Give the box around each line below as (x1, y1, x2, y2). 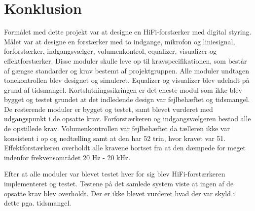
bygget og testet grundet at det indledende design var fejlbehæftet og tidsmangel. (4, 94, 250, 105)
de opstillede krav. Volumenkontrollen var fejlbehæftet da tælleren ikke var (4, 123, 230, 134)
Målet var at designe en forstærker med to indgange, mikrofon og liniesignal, (4, 36, 235, 46)
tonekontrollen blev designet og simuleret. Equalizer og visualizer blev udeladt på (4, 75, 250, 85)
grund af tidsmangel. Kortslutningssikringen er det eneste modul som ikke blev (4, 84, 242, 95)
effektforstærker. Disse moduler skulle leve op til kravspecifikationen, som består (4, 55, 247, 66)
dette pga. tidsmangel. (4, 198, 72, 208)
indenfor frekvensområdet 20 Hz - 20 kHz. (4, 152, 131, 162)
